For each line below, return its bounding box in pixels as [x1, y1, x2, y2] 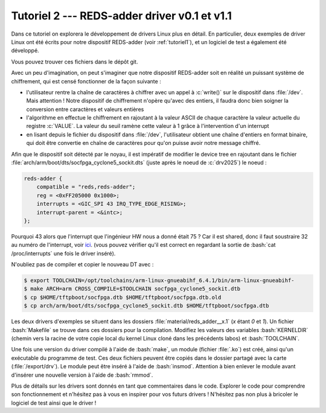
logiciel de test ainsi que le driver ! [11, 399, 97, 406]
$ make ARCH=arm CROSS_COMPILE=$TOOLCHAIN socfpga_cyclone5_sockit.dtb [24, 286, 241, 292]
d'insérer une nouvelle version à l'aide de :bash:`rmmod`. [11, 371, 153, 379]
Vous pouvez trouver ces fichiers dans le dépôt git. [11, 58, 138, 65]
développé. [11, 47, 39, 54]
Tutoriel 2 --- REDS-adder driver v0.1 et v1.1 [11, 9, 232, 22]
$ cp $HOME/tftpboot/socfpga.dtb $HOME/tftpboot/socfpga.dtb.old [24, 293, 222, 301]
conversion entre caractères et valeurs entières [26, 106, 144, 113]
